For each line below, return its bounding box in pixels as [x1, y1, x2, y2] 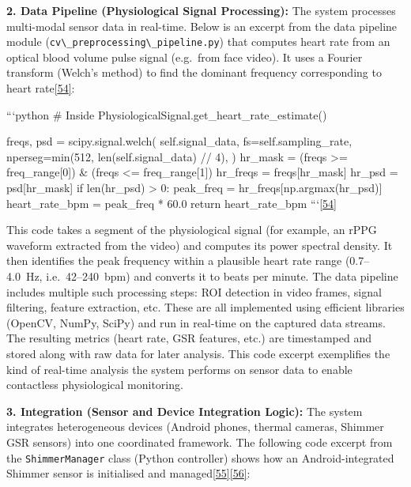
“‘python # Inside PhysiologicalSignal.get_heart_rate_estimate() [6, 106, 327, 123]
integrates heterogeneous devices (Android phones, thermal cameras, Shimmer [6, 418, 384, 435]
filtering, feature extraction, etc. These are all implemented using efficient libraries [6, 299, 405, 315]
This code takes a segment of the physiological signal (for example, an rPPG [6, 221, 377, 238]
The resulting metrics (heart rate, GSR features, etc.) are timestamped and [6, 330, 372, 346]
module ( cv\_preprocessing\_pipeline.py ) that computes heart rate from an [6, 33, 390, 50]
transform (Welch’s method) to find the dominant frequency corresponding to [6, 64, 382, 81]
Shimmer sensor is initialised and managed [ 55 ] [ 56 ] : [6, 465, 251, 481]
